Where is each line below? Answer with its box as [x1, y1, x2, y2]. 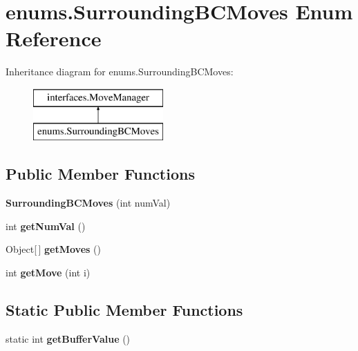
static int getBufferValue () [6, 331, 131, 345]
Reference [6, 24, 102, 53]
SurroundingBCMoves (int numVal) [6, 196, 171, 210]
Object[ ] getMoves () [6, 242, 101, 256]
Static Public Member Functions [6, 299, 243, 321]
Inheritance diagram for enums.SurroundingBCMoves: [6, 64, 234, 79]
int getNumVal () [6, 218, 86, 233]
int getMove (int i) [6, 265, 91, 280]
